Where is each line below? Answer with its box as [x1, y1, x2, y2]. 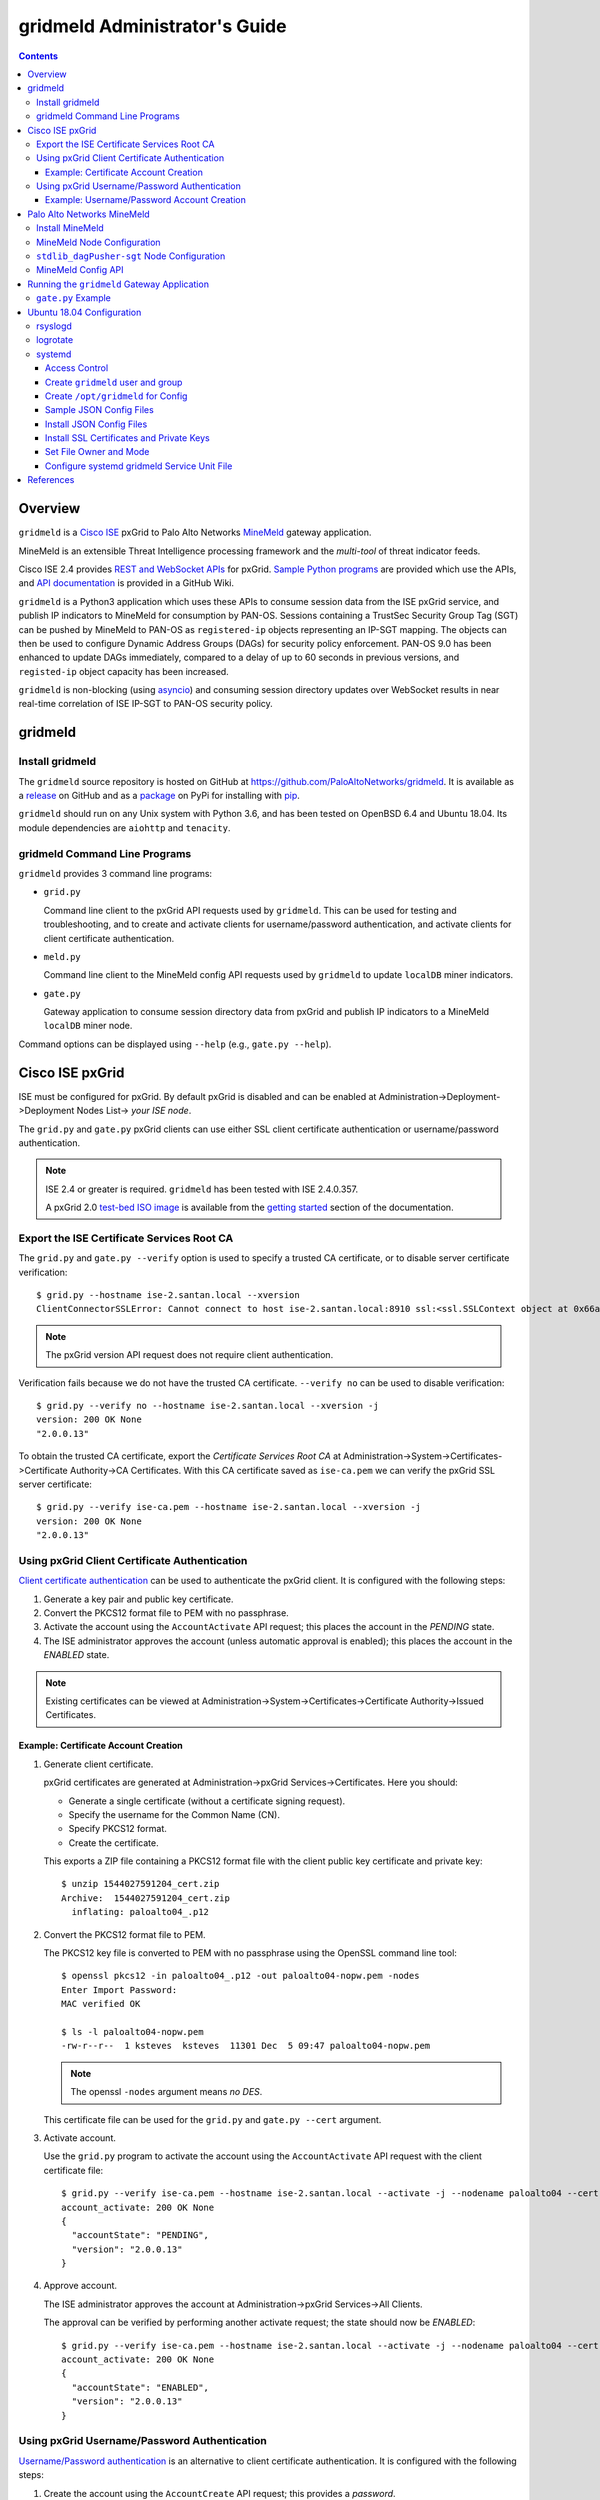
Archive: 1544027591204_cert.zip [61, 1892, 230, 1904]
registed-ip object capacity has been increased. [18, 665, 229, 677]
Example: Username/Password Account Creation [45, 194, 247, 206]
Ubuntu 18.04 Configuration [27, 306, 142, 318]
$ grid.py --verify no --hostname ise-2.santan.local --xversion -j [36, 1400, 379, 1411]
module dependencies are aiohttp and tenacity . [18, 821, 231, 834]
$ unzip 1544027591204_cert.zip [61, 1878, 220, 1890]
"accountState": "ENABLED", [71, 2381, 210, 2393]
